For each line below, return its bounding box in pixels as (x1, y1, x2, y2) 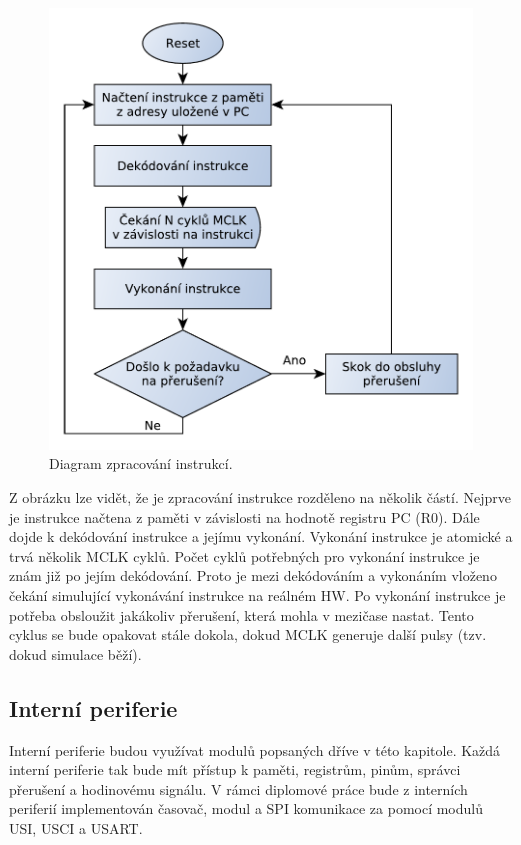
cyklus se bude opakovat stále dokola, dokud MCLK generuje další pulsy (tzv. (9, 624, 487, 645)
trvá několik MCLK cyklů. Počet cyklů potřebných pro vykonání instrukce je (9, 545, 480, 566)
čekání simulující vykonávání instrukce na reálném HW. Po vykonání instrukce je (9, 585, 506, 606)
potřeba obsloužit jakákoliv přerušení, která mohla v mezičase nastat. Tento (9, 604, 474, 625)
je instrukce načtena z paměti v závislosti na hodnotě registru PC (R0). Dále (9, 506, 480, 527)
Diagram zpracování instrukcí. (49, 453, 233, 474)
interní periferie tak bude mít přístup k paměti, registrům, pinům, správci (9, 759, 461, 780)
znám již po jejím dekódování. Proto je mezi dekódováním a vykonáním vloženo (9, 565, 497, 586)
